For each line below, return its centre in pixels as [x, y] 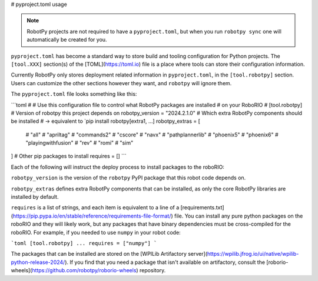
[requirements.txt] [202, 208]
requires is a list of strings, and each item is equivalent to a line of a [95, 208]
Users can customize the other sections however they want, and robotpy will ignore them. [121, 83]
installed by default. [35, 197]
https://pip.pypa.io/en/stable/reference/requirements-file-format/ [92, 216]
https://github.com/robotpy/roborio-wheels [84, 270]
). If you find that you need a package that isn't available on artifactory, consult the [165, 262]
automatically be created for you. [67, 40]
